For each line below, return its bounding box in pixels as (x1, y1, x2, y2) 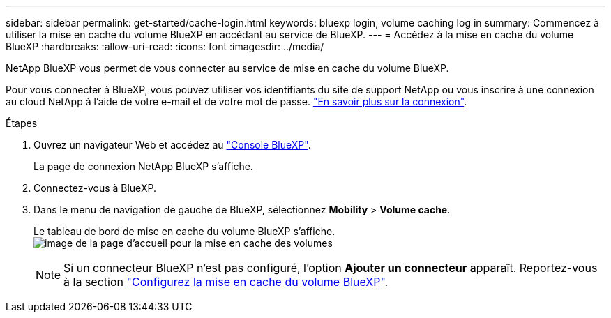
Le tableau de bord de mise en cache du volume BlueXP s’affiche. (33, 225, 335, 237)
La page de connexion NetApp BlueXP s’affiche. (33, 160, 253, 172)
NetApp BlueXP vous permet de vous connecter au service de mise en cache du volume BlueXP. (6, 62, 449, 74)
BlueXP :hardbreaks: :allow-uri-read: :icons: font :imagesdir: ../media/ (6, 40, 324, 52)
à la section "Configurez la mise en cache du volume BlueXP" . (63, 275, 389, 289)
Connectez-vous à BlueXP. (33, 182, 156, 194)
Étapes (6, 117, 38, 129)
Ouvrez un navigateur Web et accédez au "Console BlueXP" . (33, 139, 311, 151)
